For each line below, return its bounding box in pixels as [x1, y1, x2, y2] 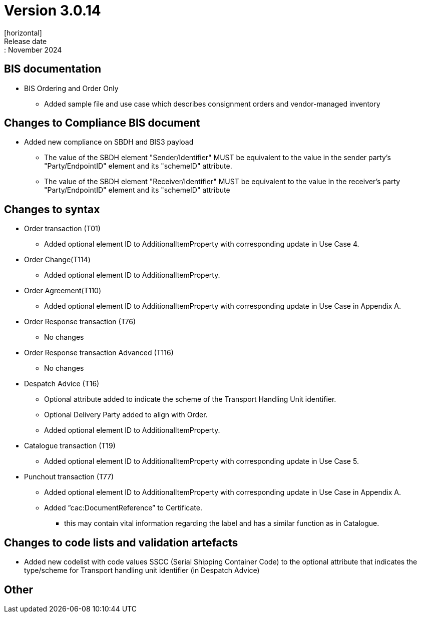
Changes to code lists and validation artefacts [4, 536, 238, 549]
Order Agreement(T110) [24, 286, 102, 295]
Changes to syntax [4, 203, 100, 216]
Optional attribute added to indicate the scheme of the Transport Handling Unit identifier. [44, 395, 336, 404]
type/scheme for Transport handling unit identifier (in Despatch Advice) [24, 566, 260, 575]
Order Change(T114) [24, 255, 91, 264]
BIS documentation [4, 63, 102, 76]
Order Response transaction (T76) [24, 317, 136, 326]
